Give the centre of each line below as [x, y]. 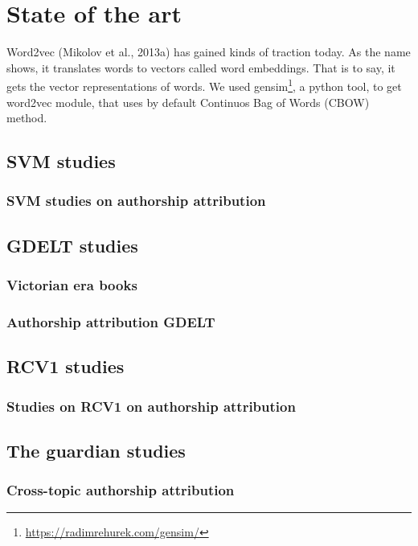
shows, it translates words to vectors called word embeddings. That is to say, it [201, 67]
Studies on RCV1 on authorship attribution [151, 406]
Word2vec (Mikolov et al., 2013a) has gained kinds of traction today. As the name [209, 52]
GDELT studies [72, 245]
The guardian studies [96, 450]
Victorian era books [72, 285]
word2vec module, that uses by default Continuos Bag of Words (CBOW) [188, 102]
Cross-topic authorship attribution [121, 490]
